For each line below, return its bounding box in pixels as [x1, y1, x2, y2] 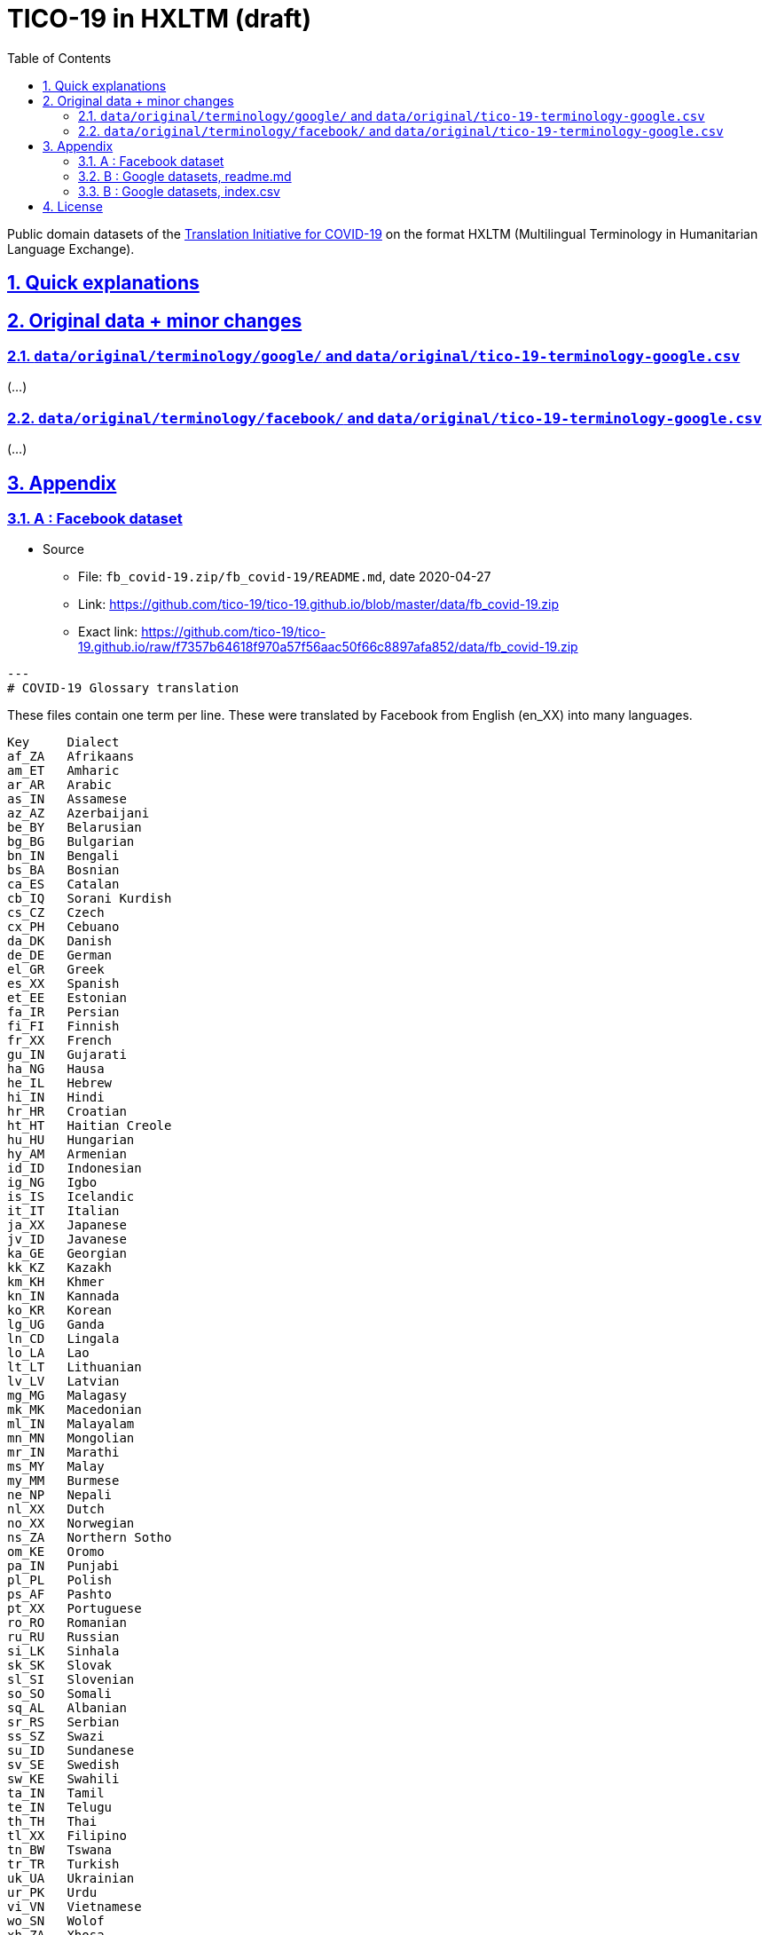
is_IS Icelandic [7, 1189, 135, 1204]
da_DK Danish [7, 934, 113, 949]
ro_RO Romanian [7, 1615, 127, 1631]
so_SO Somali [7, 1686, 113, 1702]
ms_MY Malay [7, 1459, 105, 1474]
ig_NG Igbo [7, 1175, 98, 1190]
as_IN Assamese [7, 792, 127, 807]
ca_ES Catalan [7, 877, 120, 892]
